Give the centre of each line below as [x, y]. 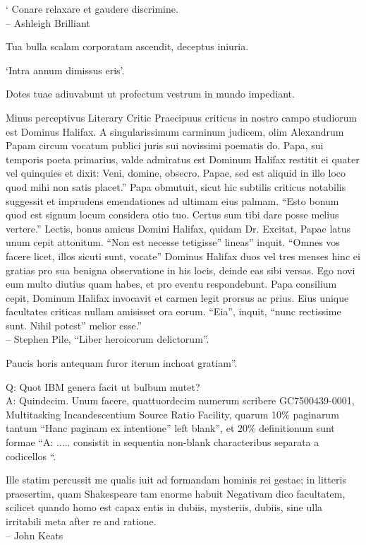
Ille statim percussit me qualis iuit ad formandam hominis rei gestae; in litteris [176, 480]
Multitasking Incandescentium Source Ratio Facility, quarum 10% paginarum [172, 414]
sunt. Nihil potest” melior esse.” [74, 325]
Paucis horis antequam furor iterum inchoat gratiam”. [122, 363]
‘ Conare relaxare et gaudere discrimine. [92, 8]
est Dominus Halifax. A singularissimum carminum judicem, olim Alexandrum [175, 131]
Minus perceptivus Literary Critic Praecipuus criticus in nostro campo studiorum [182, 117]
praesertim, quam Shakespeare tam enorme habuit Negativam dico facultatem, [176, 493]
